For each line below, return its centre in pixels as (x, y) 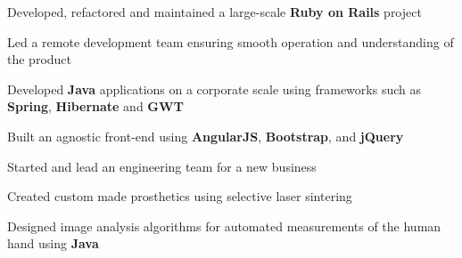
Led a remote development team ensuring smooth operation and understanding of (231, 41)
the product (40, 59)
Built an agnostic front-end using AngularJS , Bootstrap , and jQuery (206, 136)
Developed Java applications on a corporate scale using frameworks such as (214, 89)
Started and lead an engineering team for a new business (162, 166)
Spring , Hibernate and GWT (95, 106)
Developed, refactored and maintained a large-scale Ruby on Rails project (214, 12)
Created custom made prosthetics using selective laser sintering (180, 196)
